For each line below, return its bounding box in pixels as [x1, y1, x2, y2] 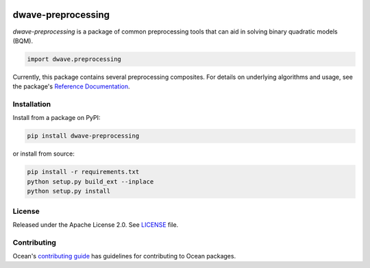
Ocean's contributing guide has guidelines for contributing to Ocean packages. [12, 252, 236, 260]
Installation [12, 99, 51, 109]
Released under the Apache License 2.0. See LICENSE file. [12, 220, 179, 229]
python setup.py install [27, 187, 111, 195]
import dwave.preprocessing [27, 55, 121, 63]
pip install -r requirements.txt [27, 168, 140, 176]
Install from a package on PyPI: [12, 114, 101, 122]
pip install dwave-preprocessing [27, 132, 140, 140]
